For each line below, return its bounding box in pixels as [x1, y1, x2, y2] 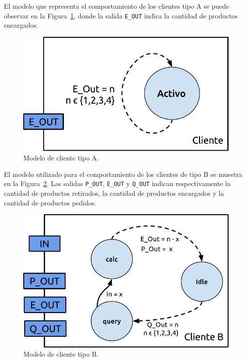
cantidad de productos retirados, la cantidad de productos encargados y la [4, 188, 224, 198]
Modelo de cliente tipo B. [23, 349, 99, 359]
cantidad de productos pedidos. [4, 197, 97, 207]
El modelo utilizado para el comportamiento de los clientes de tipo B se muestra [4, 169, 242, 179]
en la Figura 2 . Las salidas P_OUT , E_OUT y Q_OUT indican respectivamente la [4, 178, 231, 189]
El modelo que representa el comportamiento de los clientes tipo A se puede [4, 1, 229, 11]
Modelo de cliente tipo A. [23, 153, 99, 163]
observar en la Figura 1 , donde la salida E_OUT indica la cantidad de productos [4, 10, 238, 20]
